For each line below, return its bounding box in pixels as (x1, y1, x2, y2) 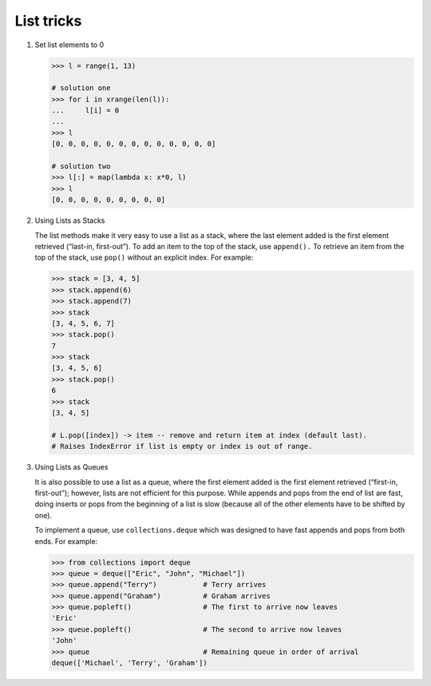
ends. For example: (34, 536, 98, 546)
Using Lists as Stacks (34, 216, 105, 225)
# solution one (51, 84, 111, 93)
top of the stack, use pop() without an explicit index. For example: (34, 252, 254, 263)
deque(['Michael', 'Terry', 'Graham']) (51, 659, 208, 668)
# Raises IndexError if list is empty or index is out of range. (51, 442, 313, 451)
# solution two (51, 162, 111, 171)
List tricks (14, 12, 82, 30)
